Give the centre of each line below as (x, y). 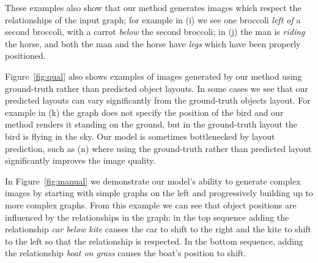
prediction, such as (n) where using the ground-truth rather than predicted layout (158, 148)
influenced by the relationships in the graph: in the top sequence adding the (147, 217)
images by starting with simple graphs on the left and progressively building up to (159, 193)
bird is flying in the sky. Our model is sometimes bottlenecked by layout (140, 136)
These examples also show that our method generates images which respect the (153, 7)
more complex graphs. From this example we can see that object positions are (151, 204)
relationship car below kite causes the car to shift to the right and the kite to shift (158, 229)
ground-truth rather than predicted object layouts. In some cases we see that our (157, 88)
